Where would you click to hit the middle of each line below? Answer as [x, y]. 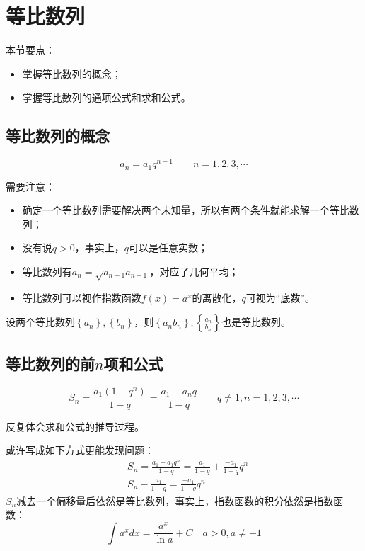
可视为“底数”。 [280, 297]
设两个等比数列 [40, 322]
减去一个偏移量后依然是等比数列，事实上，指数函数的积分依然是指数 [175, 500]
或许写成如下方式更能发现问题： [80, 450]
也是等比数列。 [256, 322]
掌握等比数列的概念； [72, 73]
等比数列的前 [50, 363]
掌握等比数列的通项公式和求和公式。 [106, 97]
